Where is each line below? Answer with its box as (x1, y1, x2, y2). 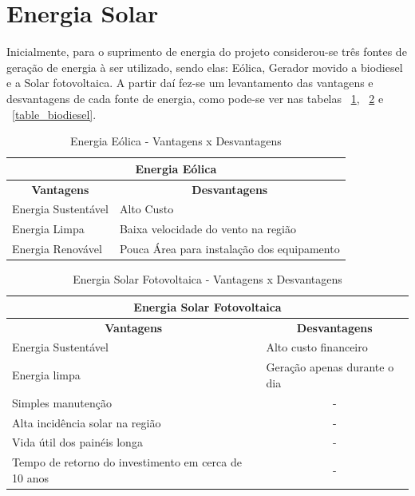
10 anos (12, 469, 49, 486)
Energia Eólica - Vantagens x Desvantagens (69, 133, 282, 149)
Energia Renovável (12, 240, 102, 257)
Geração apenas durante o (266, 359, 394, 375)
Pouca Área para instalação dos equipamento (119, 240, 340, 257)
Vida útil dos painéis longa (12, 434, 143, 450)
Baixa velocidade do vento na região (119, 220, 297, 237)
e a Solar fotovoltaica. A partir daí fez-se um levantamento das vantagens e (6, 74, 373, 91)
